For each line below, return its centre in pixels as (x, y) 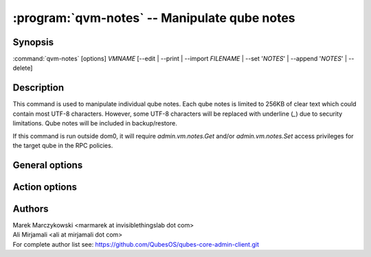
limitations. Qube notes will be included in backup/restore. (95, 123)
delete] (23, 68)
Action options (45, 187)
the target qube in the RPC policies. (63, 145)
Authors (31, 209)
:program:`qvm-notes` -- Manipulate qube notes (154, 18)
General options (48, 165)
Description (38, 88)
